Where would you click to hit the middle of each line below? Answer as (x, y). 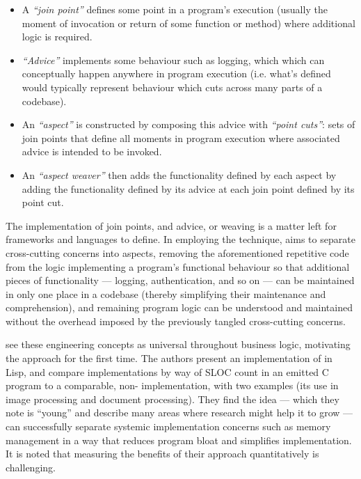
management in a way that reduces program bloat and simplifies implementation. (179, 440)
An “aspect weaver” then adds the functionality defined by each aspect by (179, 174)
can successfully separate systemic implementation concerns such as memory (168, 426)
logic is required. (57, 37)
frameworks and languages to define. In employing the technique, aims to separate (180, 239)
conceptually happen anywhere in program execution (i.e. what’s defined (176, 73)
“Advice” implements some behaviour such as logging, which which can (173, 60)
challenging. (31, 467)
